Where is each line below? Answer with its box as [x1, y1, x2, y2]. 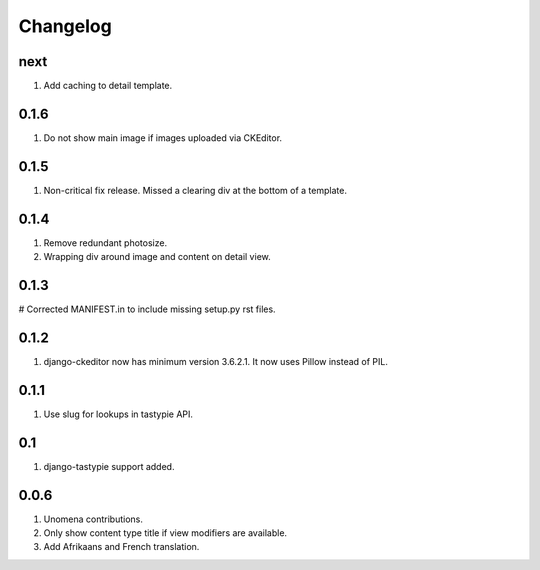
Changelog [18, 15, 112, 37]
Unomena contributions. [43, 513, 144, 525]
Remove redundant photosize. [43, 236, 168, 249]
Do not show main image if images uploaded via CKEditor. [43, 131, 283, 144]
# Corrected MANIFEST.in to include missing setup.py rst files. [18, 303, 276, 315]
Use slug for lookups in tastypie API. [43, 408, 194, 420]
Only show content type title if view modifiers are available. [43, 527, 288, 539]
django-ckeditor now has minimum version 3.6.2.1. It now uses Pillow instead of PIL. [43, 355, 389, 367]
